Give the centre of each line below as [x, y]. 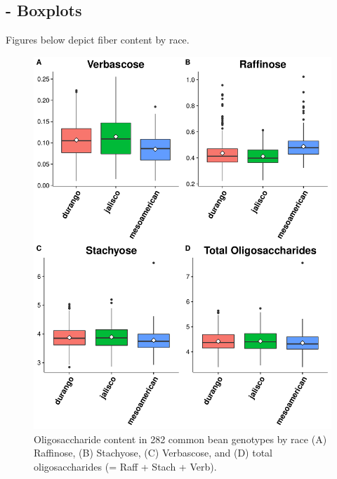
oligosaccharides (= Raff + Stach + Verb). [125, 466]
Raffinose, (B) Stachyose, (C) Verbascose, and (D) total [153, 453]
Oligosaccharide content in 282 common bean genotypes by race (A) [180, 439]
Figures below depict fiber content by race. [98, 40]
